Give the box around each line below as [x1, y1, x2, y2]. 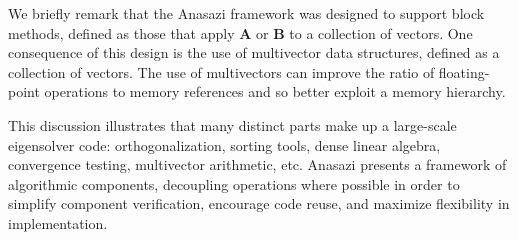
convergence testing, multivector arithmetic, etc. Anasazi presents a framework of [8, 154, 507, 175]
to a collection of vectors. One [289, 22, 473, 43]
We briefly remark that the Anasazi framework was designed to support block [8, 3, 485, 23]
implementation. [8, 212, 108, 233]
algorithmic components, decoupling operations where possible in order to [8, 173, 460, 194]
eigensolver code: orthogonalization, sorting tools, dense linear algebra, [8, 134, 441, 155]
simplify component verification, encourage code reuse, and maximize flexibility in [8, 193, 510, 214]
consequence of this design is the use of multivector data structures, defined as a [8, 42, 500, 63]
